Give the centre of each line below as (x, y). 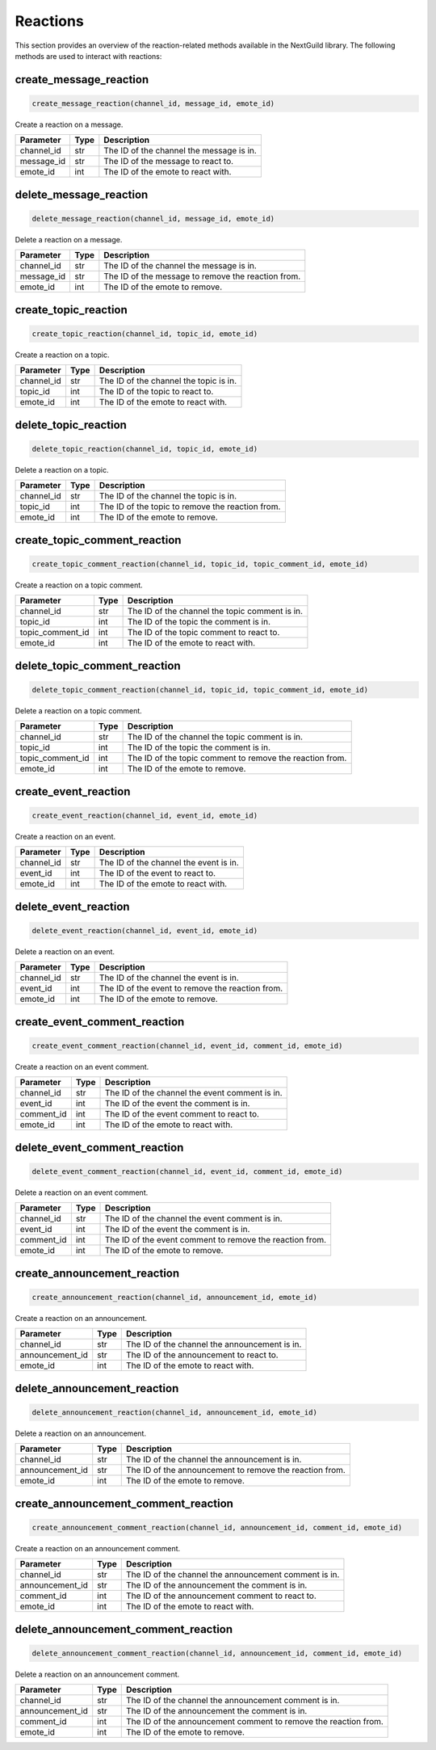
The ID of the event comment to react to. (182, 1114)
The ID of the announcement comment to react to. (221, 1596)
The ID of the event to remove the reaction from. (191, 988)
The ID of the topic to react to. (156, 392)
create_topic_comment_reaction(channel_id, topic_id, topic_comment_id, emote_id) (200, 564)
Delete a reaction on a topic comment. (79, 710)
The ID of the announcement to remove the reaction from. (236, 1470)
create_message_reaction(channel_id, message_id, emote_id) (153, 103)
